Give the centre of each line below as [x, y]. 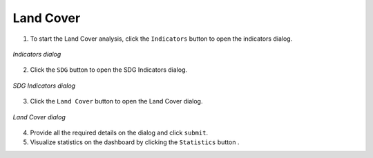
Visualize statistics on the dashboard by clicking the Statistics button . [135, 142]
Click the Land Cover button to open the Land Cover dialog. [116, 101]
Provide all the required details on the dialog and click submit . [119, 132]
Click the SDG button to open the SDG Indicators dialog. [109, 70]
